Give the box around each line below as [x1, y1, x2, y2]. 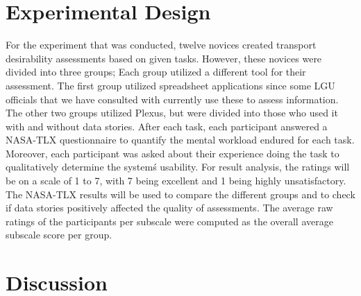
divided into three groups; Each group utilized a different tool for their [6, 64, 306, 79]
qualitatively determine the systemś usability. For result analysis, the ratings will [6, 159, 350, 174]
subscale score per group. [6, 227, 112, 242]
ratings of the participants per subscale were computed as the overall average [6, 214, 333, 228]
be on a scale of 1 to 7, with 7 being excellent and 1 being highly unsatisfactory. [6, 173, 346, 188]
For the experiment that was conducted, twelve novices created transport [6, 37, 317, 52]
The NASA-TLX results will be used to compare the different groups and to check [6, 186, 355, 201]
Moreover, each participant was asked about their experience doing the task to [6, 146, 339, 160]
